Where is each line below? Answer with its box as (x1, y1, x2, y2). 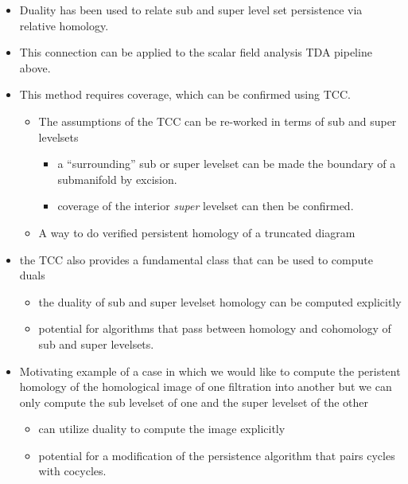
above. (19, 59, 51, 76)
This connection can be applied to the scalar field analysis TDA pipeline (19, 44, 372, 60)
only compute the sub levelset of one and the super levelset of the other (19, 393, 369, 410)
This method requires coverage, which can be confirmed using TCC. (19, 86, 351, 103)
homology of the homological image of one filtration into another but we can (19, 378, 392, 395)
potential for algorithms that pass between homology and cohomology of (38, 320, 391, 337)
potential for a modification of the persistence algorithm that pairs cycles (38, 447, 395, 463)
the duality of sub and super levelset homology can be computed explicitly (38, 293, 402, 310)
